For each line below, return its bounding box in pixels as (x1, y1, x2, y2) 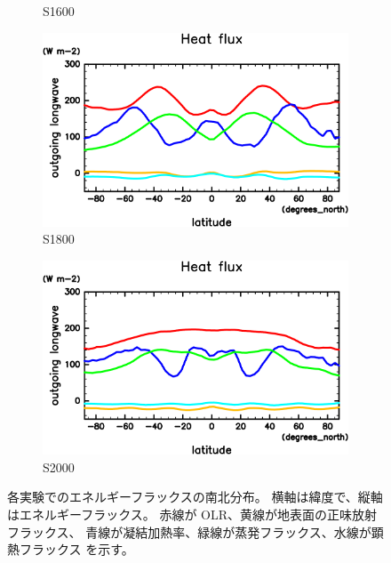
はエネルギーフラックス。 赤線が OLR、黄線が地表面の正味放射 (7, 505, 378, 524)
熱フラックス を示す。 (7, 540, 134, 559)
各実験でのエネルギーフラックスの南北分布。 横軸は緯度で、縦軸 (7, 487, 383, 506)
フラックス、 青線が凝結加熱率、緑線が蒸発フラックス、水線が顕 (7, 522, 384, 541)
